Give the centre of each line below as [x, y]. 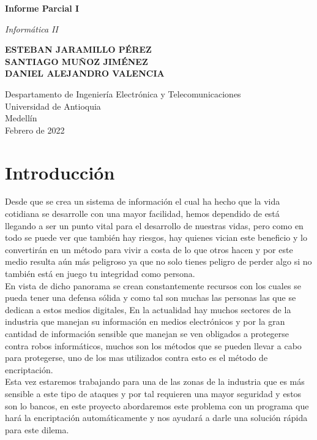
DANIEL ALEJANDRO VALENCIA [85, 73]
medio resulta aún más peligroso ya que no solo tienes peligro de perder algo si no [158, 261]
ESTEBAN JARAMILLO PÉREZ [78, 49]
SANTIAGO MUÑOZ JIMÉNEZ [76, 61]
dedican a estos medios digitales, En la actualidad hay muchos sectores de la [148, 309]
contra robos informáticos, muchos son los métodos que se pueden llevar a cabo [153, 345]
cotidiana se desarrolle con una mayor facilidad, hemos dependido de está [142, 214]
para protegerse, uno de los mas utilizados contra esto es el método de [136, 358]
